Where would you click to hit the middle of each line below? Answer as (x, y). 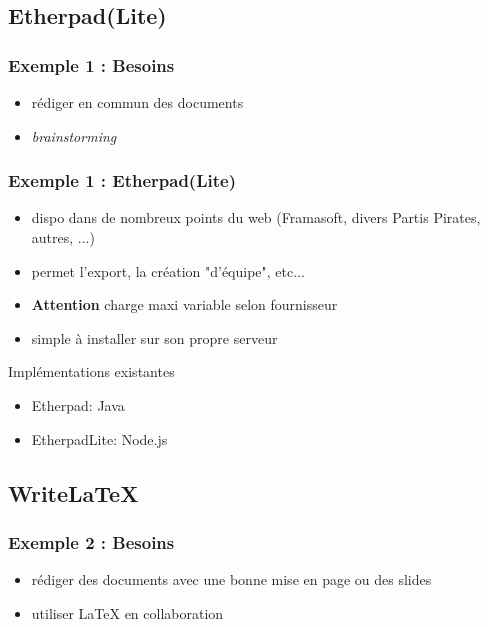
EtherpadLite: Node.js (99, 438)
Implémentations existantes (91, 371)
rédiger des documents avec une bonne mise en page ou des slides (231, 579)
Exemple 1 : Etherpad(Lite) (122, 180)
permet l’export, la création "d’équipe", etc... (168, 270)
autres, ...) (63, 237)
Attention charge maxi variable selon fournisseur (184, 304)
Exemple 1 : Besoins (91, 64)
